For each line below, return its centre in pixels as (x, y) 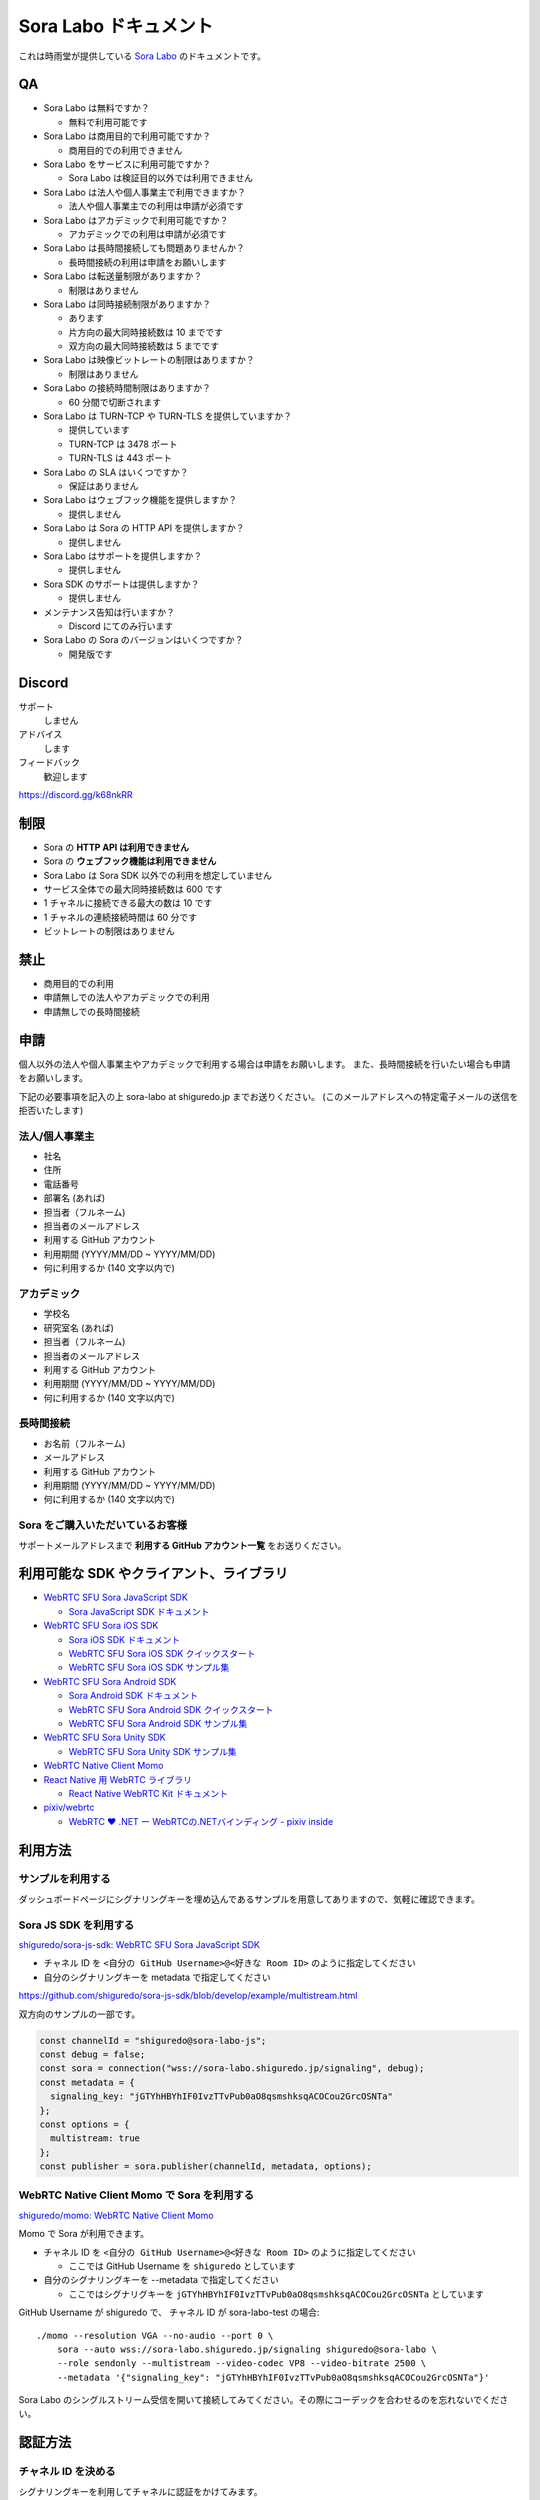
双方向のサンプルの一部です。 (79, 2014)
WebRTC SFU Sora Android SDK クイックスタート (171, 1709)
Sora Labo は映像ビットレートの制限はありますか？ (149, 360)
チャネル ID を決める (67, 2472)
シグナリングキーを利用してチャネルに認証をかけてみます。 (141, 2491)
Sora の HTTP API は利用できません (116, 847)
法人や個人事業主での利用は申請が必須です (156, 206)
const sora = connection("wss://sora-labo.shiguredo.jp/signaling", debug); (232, 2068)
